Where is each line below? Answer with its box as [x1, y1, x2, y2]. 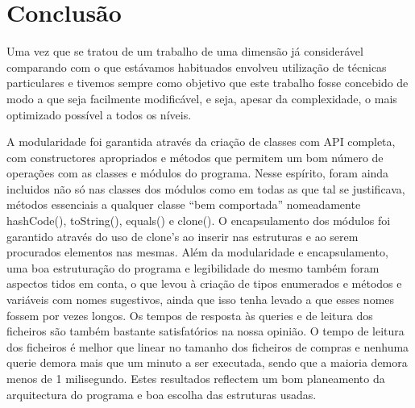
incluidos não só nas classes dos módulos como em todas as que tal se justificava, [6, 180, 405, 197]
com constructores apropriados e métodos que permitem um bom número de [6, 148, 384, 165]
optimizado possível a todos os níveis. [6, 106, 192, 123]
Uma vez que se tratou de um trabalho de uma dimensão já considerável [6, 43, 363, 60]
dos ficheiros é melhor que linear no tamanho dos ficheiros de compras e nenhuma [6, 338, 409, 355]
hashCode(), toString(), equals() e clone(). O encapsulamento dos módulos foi [6, 212, 391, 229]
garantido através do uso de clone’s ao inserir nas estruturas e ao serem [6, 227, 359, 244]
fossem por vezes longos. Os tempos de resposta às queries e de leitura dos [6, 306, 373, 323]
